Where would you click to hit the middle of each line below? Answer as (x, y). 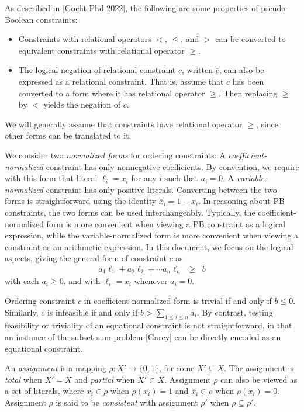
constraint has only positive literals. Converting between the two (161, 189)
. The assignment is (259, 368)
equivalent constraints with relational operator (101, 50)
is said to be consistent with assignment (127, 402)
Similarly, (22, 312)
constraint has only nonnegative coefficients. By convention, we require (172, 166)
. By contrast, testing (235, 312)
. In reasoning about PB (241, 201)
